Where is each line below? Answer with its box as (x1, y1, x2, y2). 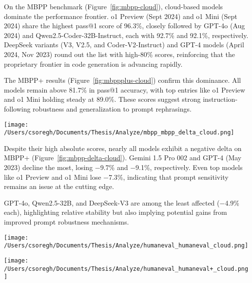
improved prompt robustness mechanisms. (4, 217, 129, 226)
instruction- (203, 94, 238, 104)
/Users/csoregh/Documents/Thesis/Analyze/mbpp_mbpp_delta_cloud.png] (4, 129, 234, 136)
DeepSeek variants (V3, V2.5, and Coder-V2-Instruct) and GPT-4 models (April (4, 39, 244, 50)
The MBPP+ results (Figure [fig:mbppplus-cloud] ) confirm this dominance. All (4, 75, 241, 85)
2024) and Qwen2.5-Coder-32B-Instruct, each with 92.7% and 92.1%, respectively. (4, 30, 249, 40)
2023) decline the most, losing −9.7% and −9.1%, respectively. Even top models (4, 162, 243, 172)
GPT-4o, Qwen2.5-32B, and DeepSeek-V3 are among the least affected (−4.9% (4, 197, 239, 208)
